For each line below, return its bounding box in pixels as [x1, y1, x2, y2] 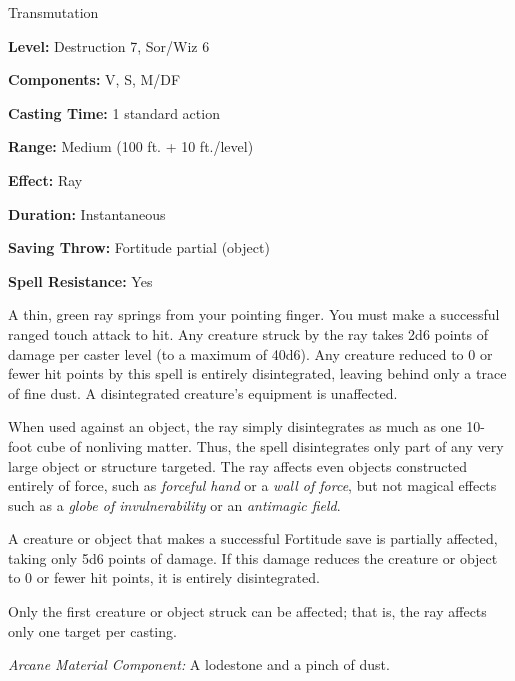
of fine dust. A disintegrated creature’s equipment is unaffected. [8, 382, 398, 403]
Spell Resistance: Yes [8, 270, 153, 291]
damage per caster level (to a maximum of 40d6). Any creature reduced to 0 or [8, 343, 493, 364]
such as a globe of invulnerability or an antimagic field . [8, 494, 341, 515]
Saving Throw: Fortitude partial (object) [8, 237, 270, 258]
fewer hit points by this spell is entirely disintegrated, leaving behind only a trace [8, 363, 507, 384]
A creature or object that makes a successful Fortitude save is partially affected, [8, 528, 498, 549]
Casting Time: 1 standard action [8, 102, 220, 123]
